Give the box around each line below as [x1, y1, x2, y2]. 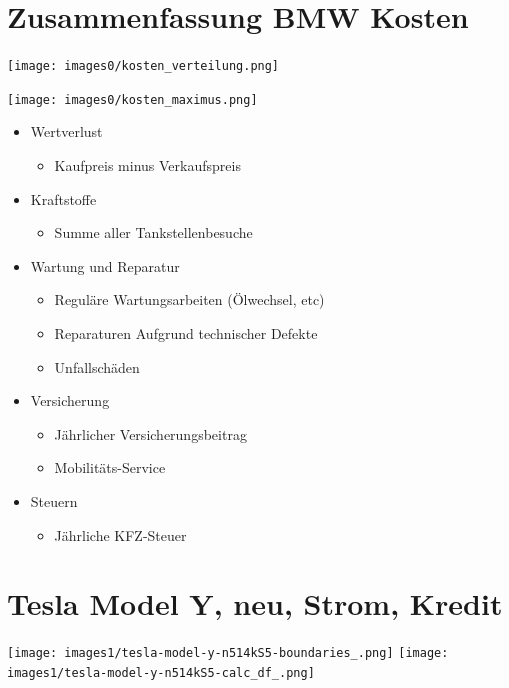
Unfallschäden [54, 356, 140, 377]
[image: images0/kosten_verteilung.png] [7, 59, 280, 74]
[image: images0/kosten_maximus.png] [7, 92, 258, 107]
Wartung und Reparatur [30, 255, 180, 276]
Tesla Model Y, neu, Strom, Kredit [7, 583, 503, 624]
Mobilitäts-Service [54, 457, 166, 478]
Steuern [30, 490, 78, 511]
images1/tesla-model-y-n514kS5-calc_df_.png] [7, 665, 315, 680]
